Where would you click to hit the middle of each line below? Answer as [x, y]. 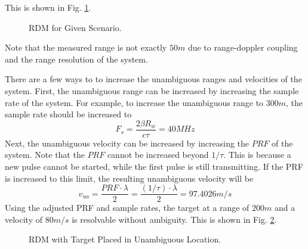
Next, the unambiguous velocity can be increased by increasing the [127, 143]
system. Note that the [45, 155]
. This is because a [257, 155]
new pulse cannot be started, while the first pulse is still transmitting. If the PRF [154, 166]
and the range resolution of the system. [76, 59]
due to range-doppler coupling [243, 47]
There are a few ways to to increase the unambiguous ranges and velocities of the [153, 79]
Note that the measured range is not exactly [86, 47]
